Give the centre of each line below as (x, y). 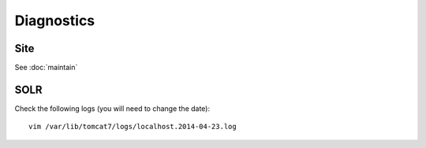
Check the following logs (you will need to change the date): (112, 108)
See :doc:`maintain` (46, 68)
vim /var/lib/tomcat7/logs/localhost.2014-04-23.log (133, 127)
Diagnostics (55, 20)
